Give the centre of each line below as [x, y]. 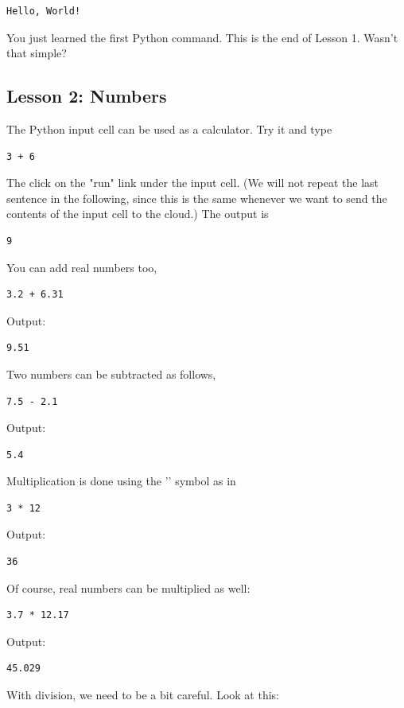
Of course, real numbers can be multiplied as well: [128, 587]
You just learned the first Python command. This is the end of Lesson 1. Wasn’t [202, 37]
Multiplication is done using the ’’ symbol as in [121, 481]
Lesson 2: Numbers [87, 96]
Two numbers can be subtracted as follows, [111, 373]
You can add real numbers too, [82, 267]
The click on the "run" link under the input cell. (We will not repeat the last [193, 183]
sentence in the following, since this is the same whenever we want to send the [197, 198]
